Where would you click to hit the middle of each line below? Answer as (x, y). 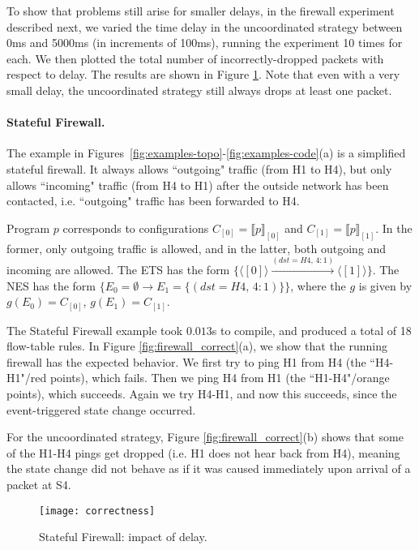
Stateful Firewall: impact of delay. (123, 537)
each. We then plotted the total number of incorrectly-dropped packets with (195, 58)
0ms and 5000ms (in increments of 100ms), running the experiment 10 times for (205, 43)
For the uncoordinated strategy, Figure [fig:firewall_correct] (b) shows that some (205, 437)
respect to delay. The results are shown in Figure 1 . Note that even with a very (203, 74)
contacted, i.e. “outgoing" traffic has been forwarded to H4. (153, 201)
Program (28, 228)
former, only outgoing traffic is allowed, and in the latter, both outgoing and (197, 248)
